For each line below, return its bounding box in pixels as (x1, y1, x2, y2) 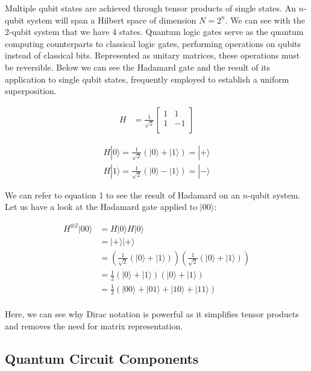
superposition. (5, 84, 57, 97)
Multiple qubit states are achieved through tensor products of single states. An (5, 2, 296, 14)
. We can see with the (225, 13, 305, 26)
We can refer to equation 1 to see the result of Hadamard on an (5, 188, 240, 201)
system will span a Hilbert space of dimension (27, 13, 196, 26)
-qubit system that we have (9, 25, 110, 38)
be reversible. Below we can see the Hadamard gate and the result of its (5, 60, 271, 73)
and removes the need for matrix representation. (5, 320, 183, 332)
